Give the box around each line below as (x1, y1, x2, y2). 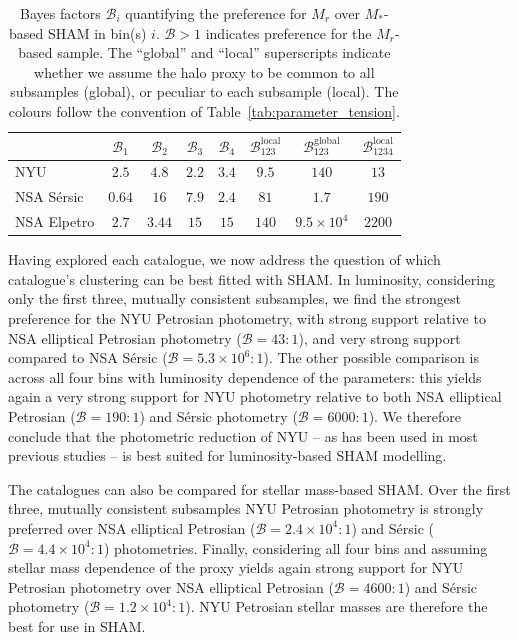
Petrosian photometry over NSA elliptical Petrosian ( (8, 576, 334, 597)
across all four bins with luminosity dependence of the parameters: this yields (8, 366, 482, 387)
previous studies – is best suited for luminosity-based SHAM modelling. (8, 445, 447, 466)
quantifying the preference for (125, 3, 307, 23)
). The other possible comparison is (263, 347, 479, 368)
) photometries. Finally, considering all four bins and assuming (103, 537, 488, 558)
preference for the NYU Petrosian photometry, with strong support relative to (8, 307, 486, 328)
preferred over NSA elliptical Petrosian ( (8, 517, 256, 538)
